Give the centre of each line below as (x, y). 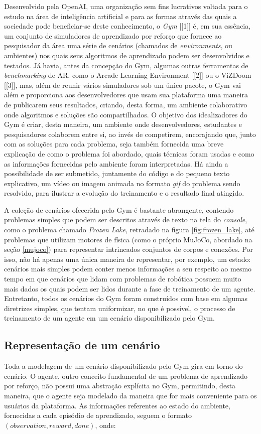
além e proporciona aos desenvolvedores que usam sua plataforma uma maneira (126, 95)
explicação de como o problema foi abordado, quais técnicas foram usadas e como (129, 153)
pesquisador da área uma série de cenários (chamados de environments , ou (118, 45)
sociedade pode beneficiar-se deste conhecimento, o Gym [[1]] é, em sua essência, (127, 26)
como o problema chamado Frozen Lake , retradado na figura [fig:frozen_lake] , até (129, 230)
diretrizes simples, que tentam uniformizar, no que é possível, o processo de (120, 308)
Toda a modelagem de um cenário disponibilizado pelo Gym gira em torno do (123, 366)
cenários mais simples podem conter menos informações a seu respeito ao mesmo (128, 269)
